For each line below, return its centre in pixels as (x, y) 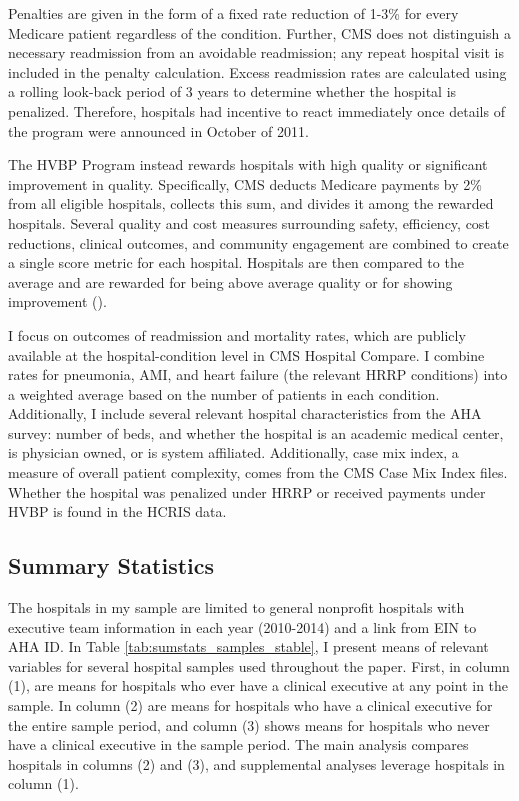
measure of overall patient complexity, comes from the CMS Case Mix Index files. (258, 472)
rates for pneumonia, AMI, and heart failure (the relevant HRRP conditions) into (258, 374)
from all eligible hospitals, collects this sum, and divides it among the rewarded (251, 203)
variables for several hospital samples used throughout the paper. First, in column (259, 665)
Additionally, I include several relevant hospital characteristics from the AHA (245, 413)
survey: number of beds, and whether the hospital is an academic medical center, (256, 432)
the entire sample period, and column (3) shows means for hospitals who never (249, 724)
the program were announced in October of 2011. (158, 130)
